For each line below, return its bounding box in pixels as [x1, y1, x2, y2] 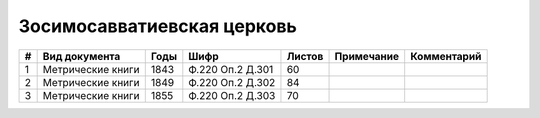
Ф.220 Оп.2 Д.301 [188, 62, 274, 76]
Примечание [334, 49, 400, 63]
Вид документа [42, 49, 121, 63]
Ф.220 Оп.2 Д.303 [188, 88, 276, 102]
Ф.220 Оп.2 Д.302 [188, 75, 276, 89]
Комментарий [410, 49, 482, 63]
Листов [286, 49, 324, 63]
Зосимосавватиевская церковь [18, 15, 297, 37]
